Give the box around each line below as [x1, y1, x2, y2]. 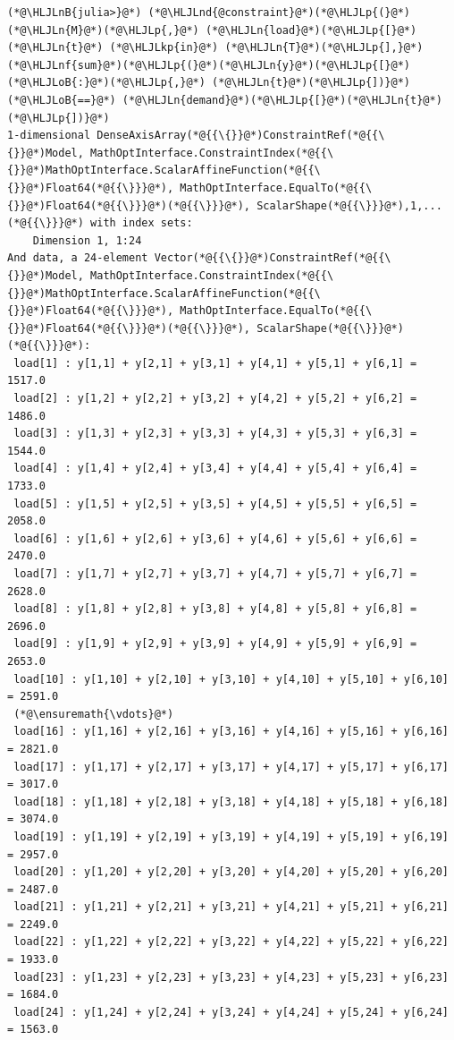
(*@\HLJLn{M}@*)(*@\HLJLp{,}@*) [7, 23, 199, 37]
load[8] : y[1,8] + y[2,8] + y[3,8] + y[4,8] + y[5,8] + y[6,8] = [13, 602, 417, 616]
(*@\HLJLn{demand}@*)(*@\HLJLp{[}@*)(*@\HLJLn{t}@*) [122, 93, 442, 107]
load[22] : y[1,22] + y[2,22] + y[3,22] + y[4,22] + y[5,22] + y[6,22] [13, 935, 449, 949]
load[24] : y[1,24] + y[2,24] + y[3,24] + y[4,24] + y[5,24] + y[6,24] [13, 1005, 449, 1019]
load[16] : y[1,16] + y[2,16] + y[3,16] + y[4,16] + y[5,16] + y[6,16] [13, 725, 449, 738]
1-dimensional [7, 129, 91, 142]
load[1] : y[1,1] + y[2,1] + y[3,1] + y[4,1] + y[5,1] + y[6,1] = [13, 356, 417, 370]
